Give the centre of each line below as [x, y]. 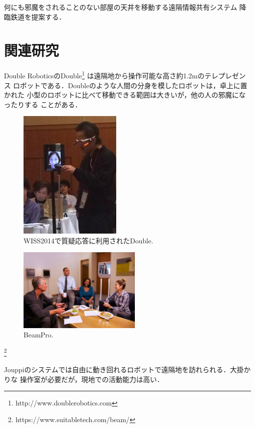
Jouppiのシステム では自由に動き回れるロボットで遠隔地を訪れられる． [117, 369]
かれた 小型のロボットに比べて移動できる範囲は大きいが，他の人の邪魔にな [125, 95]
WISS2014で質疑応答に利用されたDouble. [89, 240]
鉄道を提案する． [38, 16]
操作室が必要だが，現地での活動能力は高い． [92, 379]
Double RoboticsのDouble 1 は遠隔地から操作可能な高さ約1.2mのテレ [111, 75]
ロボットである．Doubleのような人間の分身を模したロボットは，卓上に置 [130, 85]
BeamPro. [38, 335]
